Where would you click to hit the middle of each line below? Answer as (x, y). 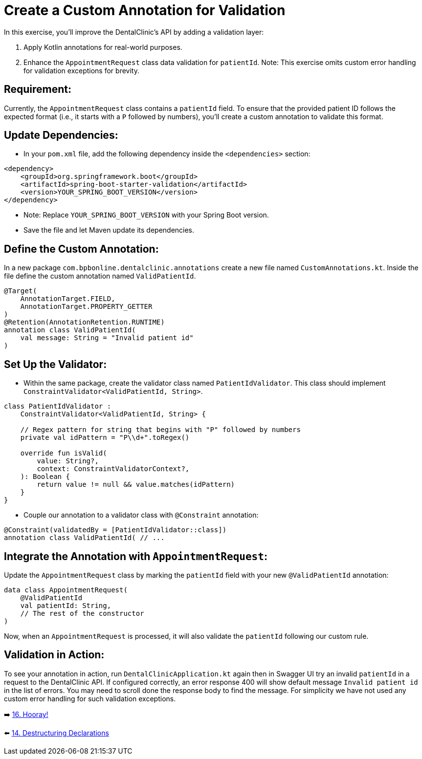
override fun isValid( (64, 453)
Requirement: (38, 89)
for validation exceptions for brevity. (81, 70)
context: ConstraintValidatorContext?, (113, 469)
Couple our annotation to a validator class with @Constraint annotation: (141, 515)
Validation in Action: (54, 655)
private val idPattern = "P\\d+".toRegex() (105, 438)
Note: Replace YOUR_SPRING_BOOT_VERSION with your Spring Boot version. (146, 215)
